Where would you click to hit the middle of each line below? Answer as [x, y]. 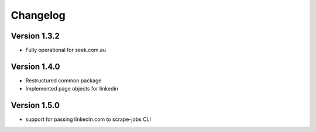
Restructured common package [63, 80]
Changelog [38, 15]
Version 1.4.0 [35, 66]
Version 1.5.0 [35, 105]
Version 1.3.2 [35, 36]
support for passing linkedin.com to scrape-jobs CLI [88, 119]
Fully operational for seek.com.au [66, 50]
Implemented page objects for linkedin [72, 89]
